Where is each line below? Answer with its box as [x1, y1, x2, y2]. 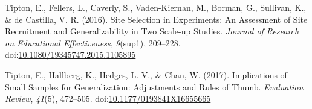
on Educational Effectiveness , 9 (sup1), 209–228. [5, 36, 181, 49]
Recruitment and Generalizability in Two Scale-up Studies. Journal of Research [5, 25, 299, 37]
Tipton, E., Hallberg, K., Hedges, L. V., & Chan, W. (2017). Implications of [5, 68, 287, 81]
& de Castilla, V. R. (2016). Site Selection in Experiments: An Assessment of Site [5, 13, 308, 25]
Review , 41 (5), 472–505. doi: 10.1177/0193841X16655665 [5, 92, 211, 105]
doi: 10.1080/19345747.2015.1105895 [5, 48, 136, 61]
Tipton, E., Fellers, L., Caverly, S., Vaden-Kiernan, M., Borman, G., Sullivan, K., [5, 1, 307, 13]
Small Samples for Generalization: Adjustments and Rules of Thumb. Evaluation [5, 80, 304, 93]
